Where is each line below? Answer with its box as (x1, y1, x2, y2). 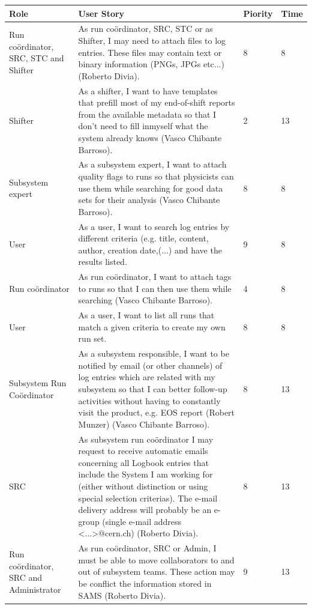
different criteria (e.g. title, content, (78, 232, 209, 244)
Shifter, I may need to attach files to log (78, 34, 226, 46)
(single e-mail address (102, 515, 182, 527)
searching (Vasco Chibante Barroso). (78, 294, 212, 306)
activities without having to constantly (78, 394, 221, 407)
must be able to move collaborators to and (78, 553, 235, 566)
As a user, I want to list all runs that (78, 309, 215, 321)
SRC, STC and (9, 52, 64, 64)
